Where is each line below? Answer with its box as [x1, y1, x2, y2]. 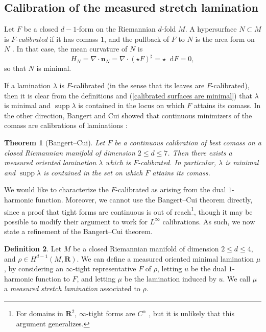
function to [35, 273, 70, 284]
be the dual [190, 263, 227, 274]
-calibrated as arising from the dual [115, 184, 226, 195]
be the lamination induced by [124, 273, 216, 284]
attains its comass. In [194, 100, 261, 111]
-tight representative [72, 263, 136, 274]
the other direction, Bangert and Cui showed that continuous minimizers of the [4, 110, 252, 120]
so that [4, 63, 26, 73]
